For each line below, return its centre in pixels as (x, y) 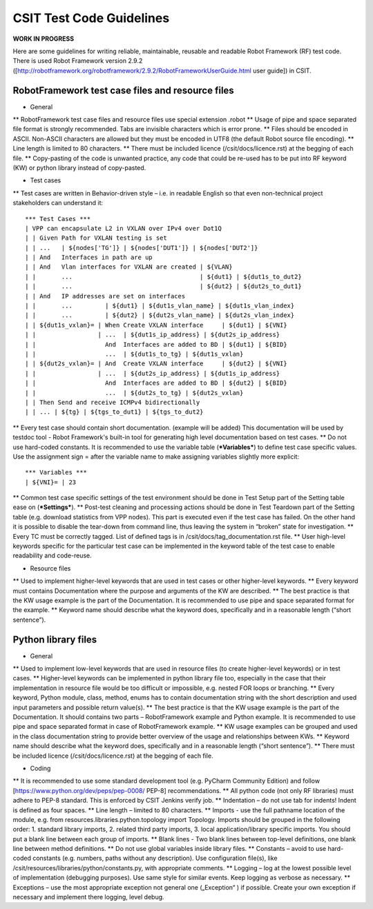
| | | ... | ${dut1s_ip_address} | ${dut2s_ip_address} (153, 335)
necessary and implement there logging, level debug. (89, 897)
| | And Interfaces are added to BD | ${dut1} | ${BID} (156, 344)
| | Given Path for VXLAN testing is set (96, 238)
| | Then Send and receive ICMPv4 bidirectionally (113, 402)
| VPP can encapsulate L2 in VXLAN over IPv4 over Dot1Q (124, 228)
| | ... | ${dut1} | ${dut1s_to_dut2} (163, 277)
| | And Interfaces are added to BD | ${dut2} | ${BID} (156, 383)
